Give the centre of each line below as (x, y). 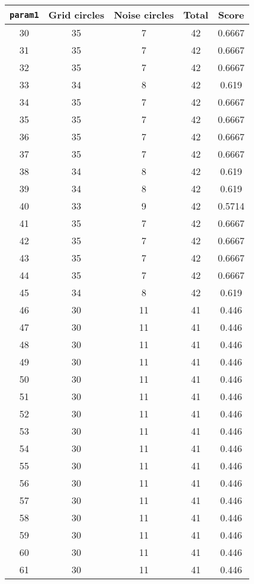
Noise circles (144, 15)
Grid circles (76, 15)
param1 (25, 15)
